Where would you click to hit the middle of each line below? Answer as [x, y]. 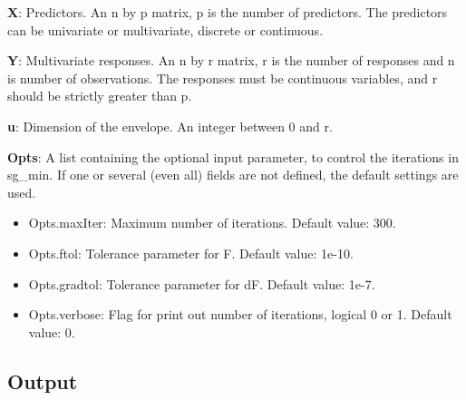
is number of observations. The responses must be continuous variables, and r [223, 78]
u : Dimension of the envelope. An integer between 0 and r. [170, 126]
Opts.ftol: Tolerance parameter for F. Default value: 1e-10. [191, 253]
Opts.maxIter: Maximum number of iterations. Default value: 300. [212, 223]
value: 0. [52, 332]
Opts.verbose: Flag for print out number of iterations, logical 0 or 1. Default [240, 314]
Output [43, 380]
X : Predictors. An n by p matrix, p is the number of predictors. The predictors [228, 12]
